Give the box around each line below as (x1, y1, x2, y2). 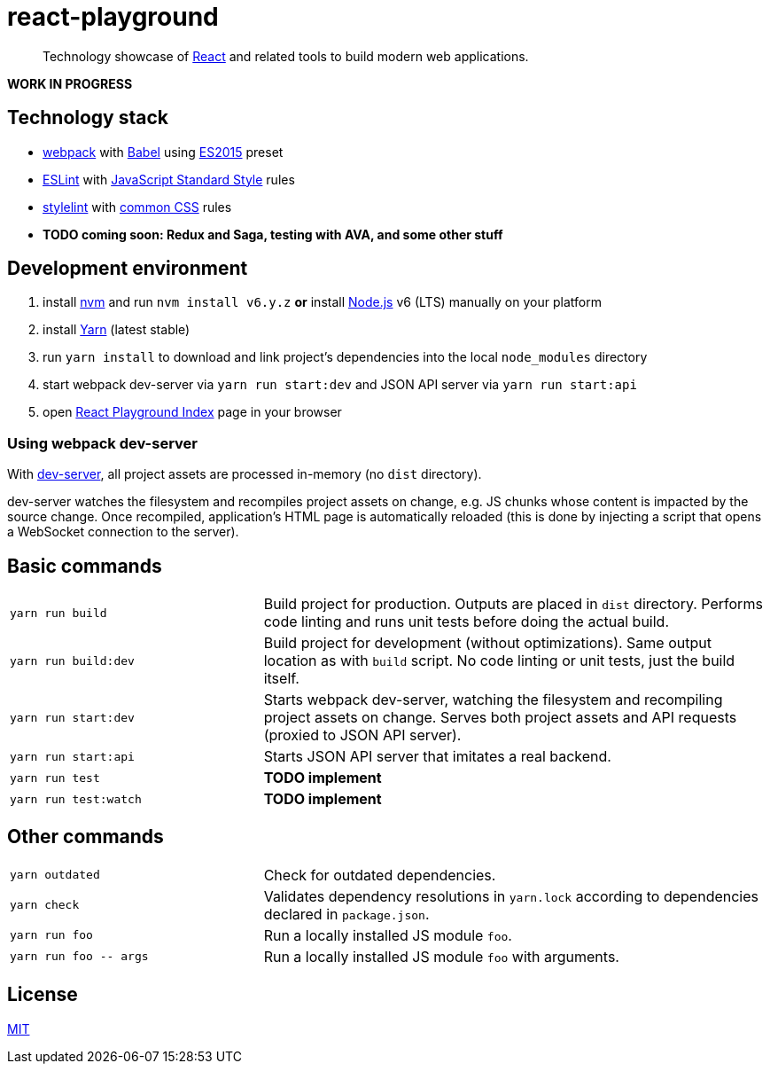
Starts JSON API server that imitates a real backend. (263, 747, 611, 766)
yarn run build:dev (10, 653, 135, 668)
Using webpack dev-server (7, 434, 198, 452)
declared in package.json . (263, 904, 430, 923)
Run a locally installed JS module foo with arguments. (263, 947, 619, 965)
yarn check (10, 898, 80, 912)
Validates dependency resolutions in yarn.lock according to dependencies (263, 887, 758, 905)
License (7, 983, 78, 1006)
